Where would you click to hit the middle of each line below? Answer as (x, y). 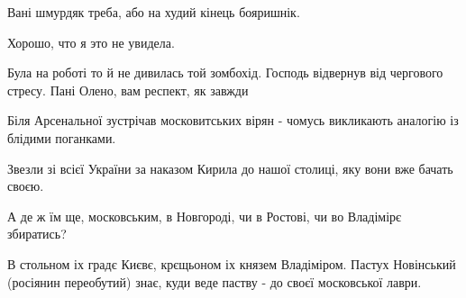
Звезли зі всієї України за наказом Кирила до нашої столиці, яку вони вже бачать (230, 168)
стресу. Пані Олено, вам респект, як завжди (128, 90)
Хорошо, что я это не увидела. (91, 42)
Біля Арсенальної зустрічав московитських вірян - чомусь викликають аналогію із (233, 120)
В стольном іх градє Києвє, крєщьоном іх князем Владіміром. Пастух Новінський (232, 263)
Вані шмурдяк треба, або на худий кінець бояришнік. (154, 12)
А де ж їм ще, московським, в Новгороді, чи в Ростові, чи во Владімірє (205, 216)
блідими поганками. (62, 137)
